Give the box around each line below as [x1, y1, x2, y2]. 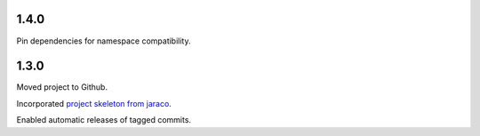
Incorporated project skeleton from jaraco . [16, 98, 172, 108]
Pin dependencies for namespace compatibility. [16, 36, 191, 46]
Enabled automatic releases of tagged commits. [16, 115, 191, 125]
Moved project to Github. [16, 82, 108, 92]
